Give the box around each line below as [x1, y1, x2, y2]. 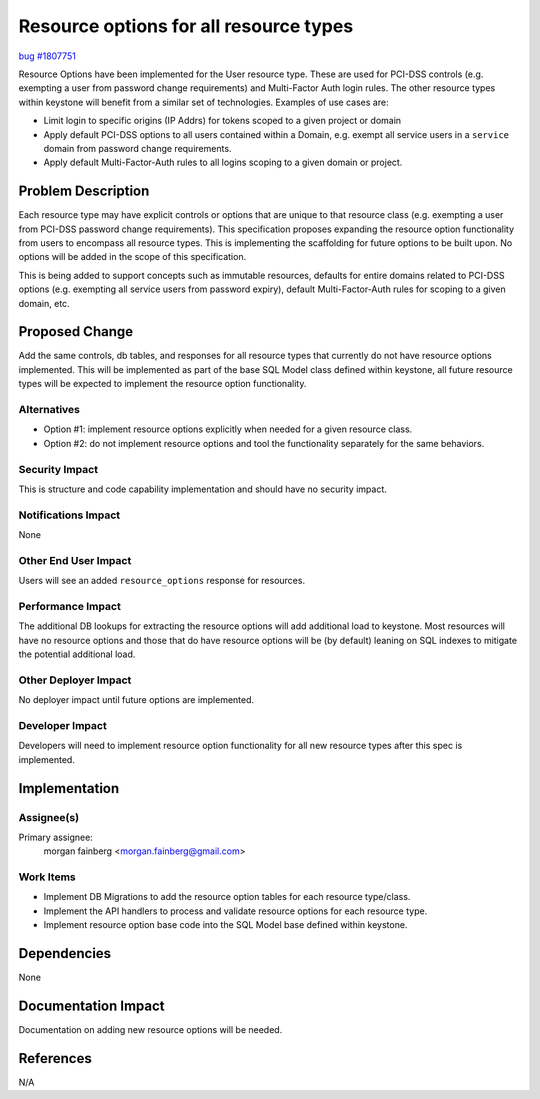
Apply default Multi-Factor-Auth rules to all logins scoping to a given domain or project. [43, 156, 403, 169]
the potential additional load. [18, 648, 136, 660]
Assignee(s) [18, 810, 80, 824]
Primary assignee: [18, 831, 94, 843]
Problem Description [18, 183, 150, 200]
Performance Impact [18, 599, 122, 613]
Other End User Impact [18, 553, 132, 567]
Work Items [18, 870, 76, 884]
